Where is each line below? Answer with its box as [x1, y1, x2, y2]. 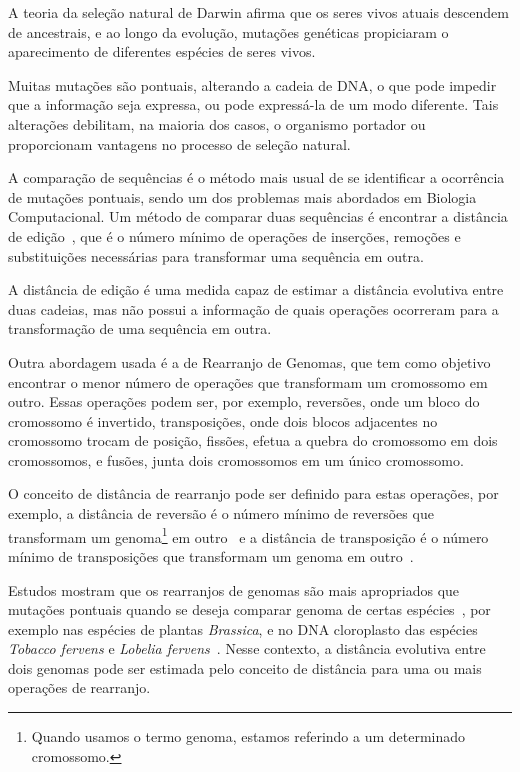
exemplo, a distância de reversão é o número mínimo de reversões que [8, 503, 434, 524]
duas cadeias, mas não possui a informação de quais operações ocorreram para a [8, 298, 499, 319]
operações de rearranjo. [8, 677, 151, 698]
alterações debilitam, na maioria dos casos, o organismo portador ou [8, 113, 426, 134]
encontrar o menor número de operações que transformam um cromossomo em [8, 371, 488, 392]
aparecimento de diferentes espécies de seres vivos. [8, 41, 316, 62]
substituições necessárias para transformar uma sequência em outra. [8, 245, 424, 266]
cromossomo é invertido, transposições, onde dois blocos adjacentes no [8, 410, 438, 431]
